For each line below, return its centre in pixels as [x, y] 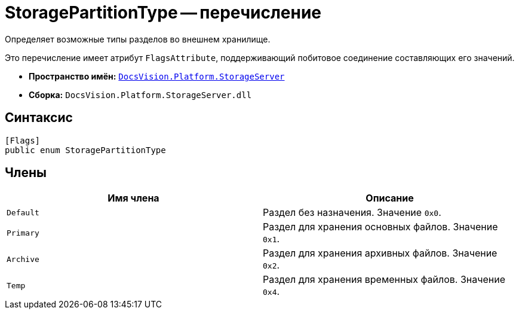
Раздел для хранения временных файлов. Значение [384, 280]
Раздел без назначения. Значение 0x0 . [352, 213]
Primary [23, 233]
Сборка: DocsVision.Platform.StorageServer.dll [140, 94]
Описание [390, 198]
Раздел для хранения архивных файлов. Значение [380, 253]
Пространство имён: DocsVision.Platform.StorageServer [157, 76]
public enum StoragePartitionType [85, 150]
